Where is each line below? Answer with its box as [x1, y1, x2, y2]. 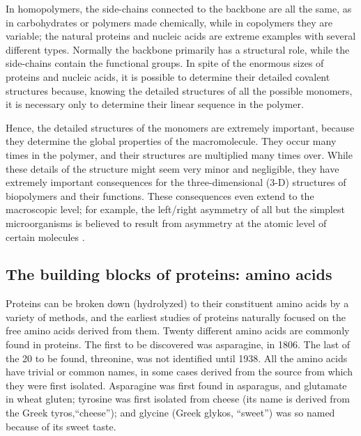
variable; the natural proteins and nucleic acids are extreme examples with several [6, 29, 356, 43]
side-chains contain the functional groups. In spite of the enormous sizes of [6, 56, 324, 70]
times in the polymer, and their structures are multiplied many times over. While [6, 147, 353, 162]
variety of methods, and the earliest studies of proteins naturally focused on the [6, 309, 346, 324]
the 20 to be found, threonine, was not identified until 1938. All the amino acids [6, 350, 348, 365]
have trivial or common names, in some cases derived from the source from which [6, 364, 353, 379]
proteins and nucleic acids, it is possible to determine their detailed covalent [6, 69, 330, 84]
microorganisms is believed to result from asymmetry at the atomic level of [6, 215, 327, 230]
